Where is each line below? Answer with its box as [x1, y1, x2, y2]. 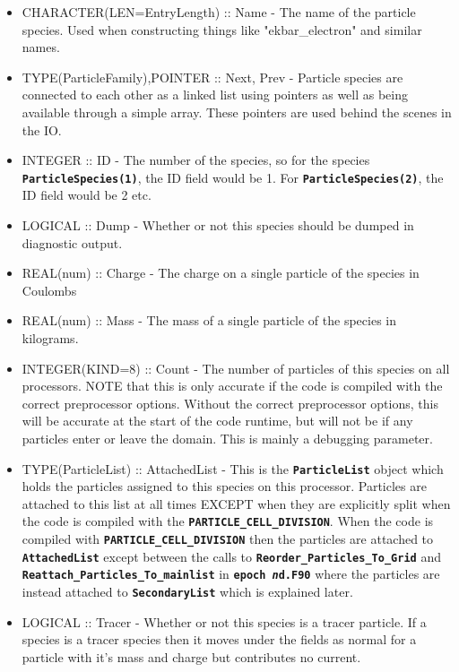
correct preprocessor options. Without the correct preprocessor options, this [22, 393, 438, 412]
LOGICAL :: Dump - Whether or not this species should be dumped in [22, 216, 414, 234]
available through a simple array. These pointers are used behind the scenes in [22, 102, 452, 121]
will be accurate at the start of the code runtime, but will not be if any [22, 411, 413, 430]
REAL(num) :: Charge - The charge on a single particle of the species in [22, 263, 420, 282]
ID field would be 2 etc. [22, 185, 152, 204]
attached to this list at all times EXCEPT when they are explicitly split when [22, 494, 451, 513]
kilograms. [22, 328, 79, 347]
